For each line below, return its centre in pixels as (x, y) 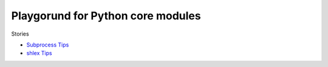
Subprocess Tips (48, 45)
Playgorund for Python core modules (106, 16)
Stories (20, 34)
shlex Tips (39, 53)
